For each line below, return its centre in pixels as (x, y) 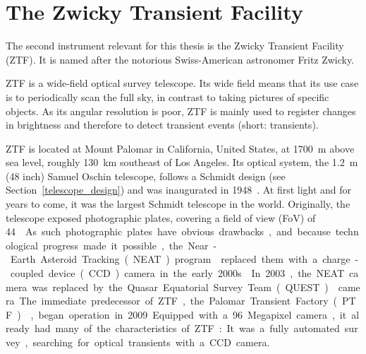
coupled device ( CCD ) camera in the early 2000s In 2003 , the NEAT (177, 273)
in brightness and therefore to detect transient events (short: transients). (162, 125)
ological (22, 245)
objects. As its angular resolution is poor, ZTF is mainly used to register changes (181, 111)
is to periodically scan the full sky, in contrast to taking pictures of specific (167, 96)
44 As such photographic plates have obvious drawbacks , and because (168, 231)
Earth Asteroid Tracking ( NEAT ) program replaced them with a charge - (184, 259)
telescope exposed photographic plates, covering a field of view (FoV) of (161, 217)
